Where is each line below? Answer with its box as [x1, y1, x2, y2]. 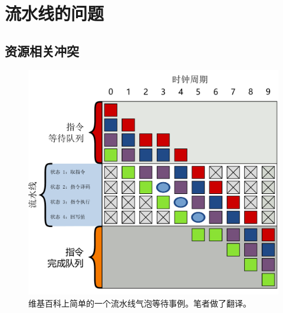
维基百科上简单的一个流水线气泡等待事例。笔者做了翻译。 [28, 296, 251, 309]
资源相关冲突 [5, 41, 79, 60]
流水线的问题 [5, 1, 104, 25]
